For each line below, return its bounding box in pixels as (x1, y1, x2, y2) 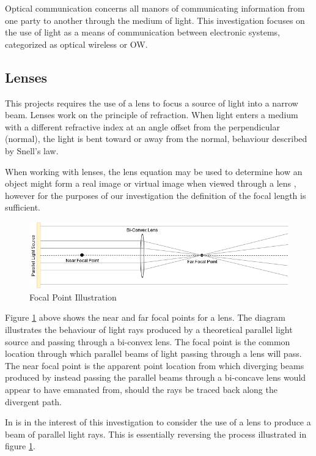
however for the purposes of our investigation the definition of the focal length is (5, 189, 306, 201)
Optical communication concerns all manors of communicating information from (5, 2, 305, 14)
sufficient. (5, 201, 41, 214)
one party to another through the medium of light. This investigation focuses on (5, 13, 305, 26)
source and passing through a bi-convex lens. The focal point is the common (5, 335, 290, 348)
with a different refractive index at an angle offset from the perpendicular (5, 120, 280, 133)
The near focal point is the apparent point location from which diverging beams (5, 359, 304, 372)
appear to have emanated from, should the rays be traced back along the (5, 383, 277, 396)
